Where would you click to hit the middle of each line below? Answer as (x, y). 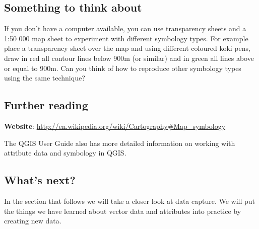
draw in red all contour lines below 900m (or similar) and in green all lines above (129, 58)
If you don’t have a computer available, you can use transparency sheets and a (125, 28)
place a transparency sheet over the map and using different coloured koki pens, (127, 48)
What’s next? (40, 180)
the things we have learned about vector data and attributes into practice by (123, 211)
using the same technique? (45, 78)
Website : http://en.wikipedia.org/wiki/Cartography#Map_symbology (115, 126)
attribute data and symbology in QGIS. (65, 153)
